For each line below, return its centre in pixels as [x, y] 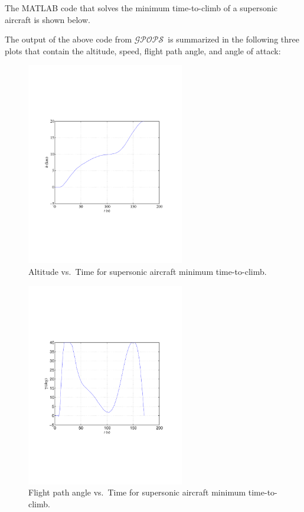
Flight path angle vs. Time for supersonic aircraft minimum [137, 492]
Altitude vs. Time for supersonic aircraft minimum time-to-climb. [148, 271]
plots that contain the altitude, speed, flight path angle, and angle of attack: [143, 50]
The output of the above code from [68, 39]
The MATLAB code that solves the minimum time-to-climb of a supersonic [141, 8]
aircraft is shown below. [48, 19]
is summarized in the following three [233, 39]
